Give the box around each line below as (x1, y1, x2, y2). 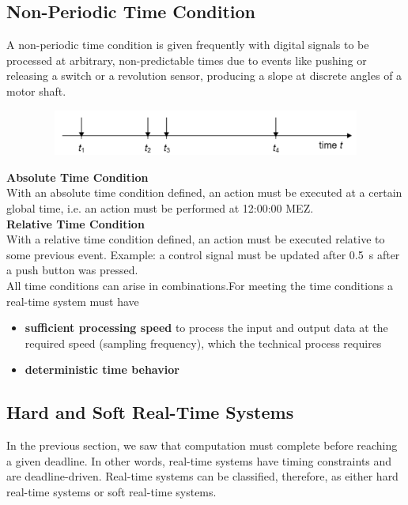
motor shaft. (6, 82, 66, 99)
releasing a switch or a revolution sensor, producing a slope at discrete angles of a (6, 67, 402, 84)
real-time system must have (6, 292, 139, 309)
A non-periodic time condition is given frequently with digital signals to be (6, 36, 369, 53)
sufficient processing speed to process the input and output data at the (25, 319, 388, 336)
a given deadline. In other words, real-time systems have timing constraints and (6, 452, 392, 469)
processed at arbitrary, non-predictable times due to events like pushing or (6, 51, 367, 68)
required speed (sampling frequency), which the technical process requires (25, 334, 382, 351)
